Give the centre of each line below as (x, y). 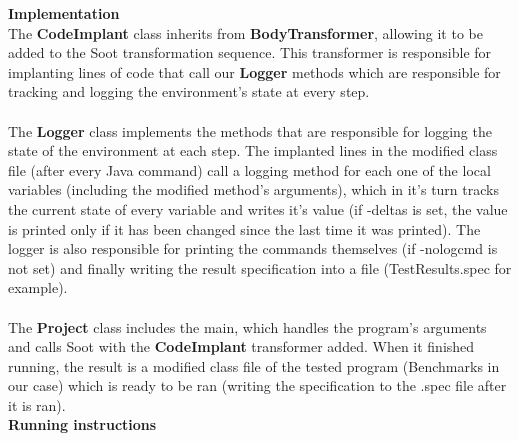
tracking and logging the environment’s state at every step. (189, 91)
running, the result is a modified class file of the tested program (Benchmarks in (254, 365)
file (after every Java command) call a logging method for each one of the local (249, 169)
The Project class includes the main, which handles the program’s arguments (247, 326)
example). (38, 287)
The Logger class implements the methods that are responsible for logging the (250, 130)
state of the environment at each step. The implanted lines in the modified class (253, 150)
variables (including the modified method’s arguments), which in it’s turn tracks (253, 189)
